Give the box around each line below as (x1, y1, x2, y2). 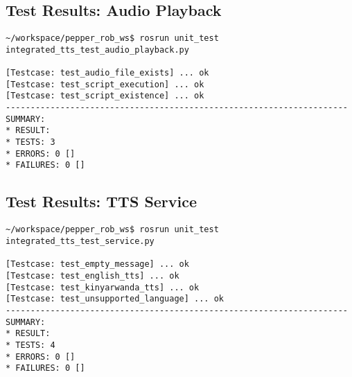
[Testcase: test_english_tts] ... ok (6, 270, 179, 281)
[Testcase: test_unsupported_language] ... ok (6, 294, 224, 304)
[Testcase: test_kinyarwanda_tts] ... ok (6, 282, 200, 292)
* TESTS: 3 (6, 137, 55, 148)
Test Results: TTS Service (6, 191, 197, 212)
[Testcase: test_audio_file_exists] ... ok (6, 68, 209, 78)
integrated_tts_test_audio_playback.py (6, 44, 189, 55)
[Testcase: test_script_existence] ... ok (6, 91, 204, 101)
